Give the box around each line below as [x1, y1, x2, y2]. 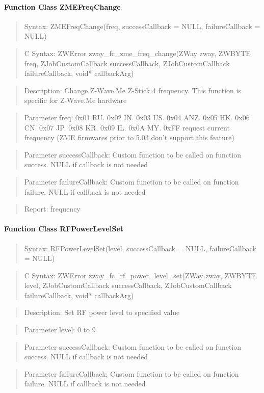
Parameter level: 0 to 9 [24, 324, 96, 335]
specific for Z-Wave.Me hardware [24, 95, 127, 106]
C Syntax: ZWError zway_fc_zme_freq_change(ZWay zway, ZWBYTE [24, 47, 251, 58]
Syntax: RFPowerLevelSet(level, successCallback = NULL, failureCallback [24, 243, 256, 253]
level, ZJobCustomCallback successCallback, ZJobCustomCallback [24, 280, 232, 291]
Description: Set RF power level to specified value [24, 307, 180, 318]
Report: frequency [24, 203, 81, 214]
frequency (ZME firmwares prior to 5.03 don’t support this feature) [24, 132, 234, 143]
